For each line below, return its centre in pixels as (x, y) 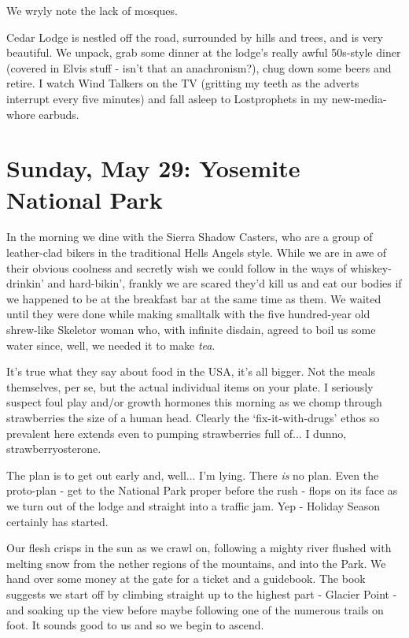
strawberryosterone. (54, 449)
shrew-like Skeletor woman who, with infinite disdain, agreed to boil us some (191, 330)
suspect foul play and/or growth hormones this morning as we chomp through (194, 402)
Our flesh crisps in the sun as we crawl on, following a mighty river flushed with (199, 548)
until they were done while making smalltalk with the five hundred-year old (188, 314)
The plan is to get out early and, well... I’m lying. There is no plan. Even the (193, 475)
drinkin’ (25, 283)
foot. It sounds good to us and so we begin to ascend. (135, 625)
